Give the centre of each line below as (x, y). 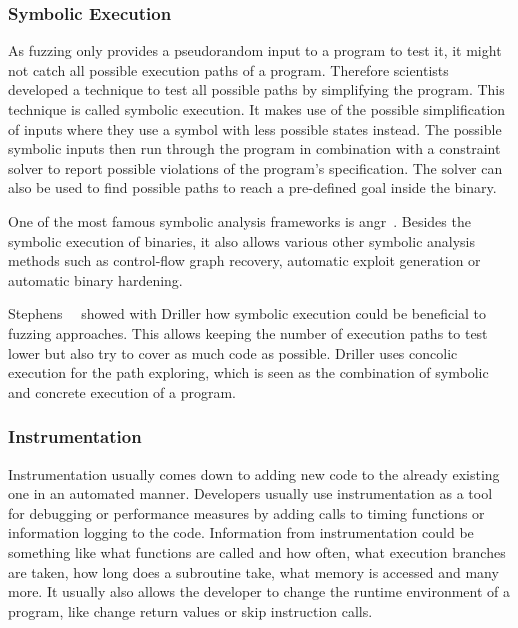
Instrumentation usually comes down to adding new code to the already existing (254, 473)
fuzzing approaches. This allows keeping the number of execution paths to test (248, 332)
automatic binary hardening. (95, 279)
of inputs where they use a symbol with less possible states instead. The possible (255, 128)
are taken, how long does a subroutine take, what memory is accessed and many (253, 571)
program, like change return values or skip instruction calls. (190, 610)
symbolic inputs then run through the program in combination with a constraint (254, 148)
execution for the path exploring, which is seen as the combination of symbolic (248, 372)
